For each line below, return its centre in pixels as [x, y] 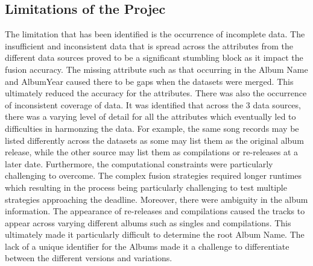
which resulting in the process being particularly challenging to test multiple [146, 187]
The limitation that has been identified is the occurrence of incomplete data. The [155, 34]
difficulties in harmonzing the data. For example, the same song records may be [152, 128]
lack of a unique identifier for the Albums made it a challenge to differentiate [147, 246]
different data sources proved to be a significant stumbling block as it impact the [154, 57]
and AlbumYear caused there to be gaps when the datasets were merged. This [149, 81]
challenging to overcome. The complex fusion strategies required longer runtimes [153, 175]
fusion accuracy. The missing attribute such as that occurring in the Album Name [156, 69]
